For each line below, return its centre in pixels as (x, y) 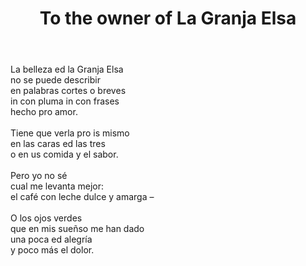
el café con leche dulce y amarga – (82, 197)
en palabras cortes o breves (68, 91)
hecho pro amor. (44, 112)
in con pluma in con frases (65, 101)
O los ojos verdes (46, 218)
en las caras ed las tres (58, 144)
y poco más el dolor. (52, 250)
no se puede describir (55, 80)
